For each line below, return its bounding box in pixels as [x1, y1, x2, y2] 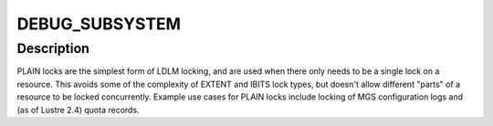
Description [16, 40, 90, 57]
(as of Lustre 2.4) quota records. [16, 104, 141, 115]
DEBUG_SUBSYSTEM [16, 14, 182, 34]
